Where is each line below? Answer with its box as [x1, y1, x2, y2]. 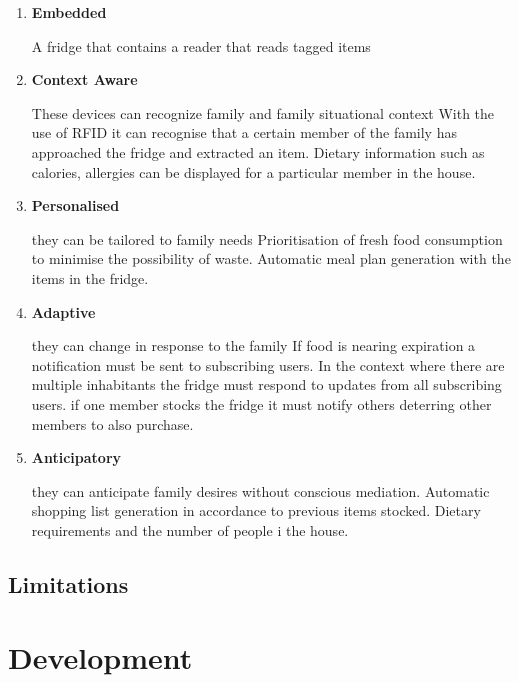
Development [8, 637, 193, 678]
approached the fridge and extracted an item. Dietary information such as [31, 141, 485, 162]
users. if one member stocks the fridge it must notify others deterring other [31, 393, 492, 414]
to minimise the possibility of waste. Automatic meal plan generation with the [31, 248, 511, 269]
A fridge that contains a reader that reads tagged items [31, 35, 371, 56]
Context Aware [31, 69, 138, 90]
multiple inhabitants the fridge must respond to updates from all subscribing [31, 374, 502, 395]
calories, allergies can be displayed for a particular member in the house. [31, 161, 476, 182]
